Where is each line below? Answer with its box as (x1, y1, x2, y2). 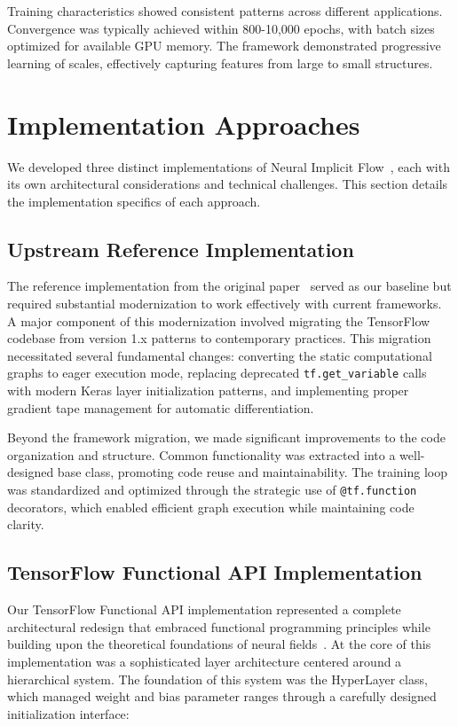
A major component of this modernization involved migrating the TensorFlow (7, 311, 430, 330)
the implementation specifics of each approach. (7, 191, 261, 210)
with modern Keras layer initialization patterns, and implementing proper (7, 381, 409, 400)
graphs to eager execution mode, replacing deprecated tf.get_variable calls (7, 363, 427, 382)
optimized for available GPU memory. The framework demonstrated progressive (7, 36, 441, 55)
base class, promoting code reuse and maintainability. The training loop (57, 463, 447, 481)
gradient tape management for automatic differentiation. (7, 398, 314, 417)
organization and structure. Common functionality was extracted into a (7, 445, 396, 464)
